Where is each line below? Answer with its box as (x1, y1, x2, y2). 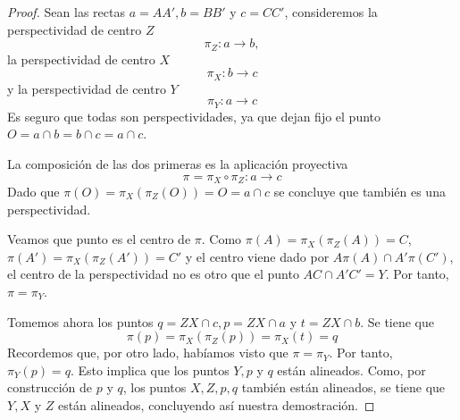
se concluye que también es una (273, 181, 446, 200)
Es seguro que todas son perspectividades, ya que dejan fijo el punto (7, 106, 381, 125)
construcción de (7, 378, 93, 397)
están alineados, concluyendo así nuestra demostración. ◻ (57, 395, 375, 414)
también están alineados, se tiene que (241, 378, 446, 397)
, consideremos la (284, 3, 378, 21)
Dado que (7, 181, 60, 200)
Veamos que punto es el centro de (7, 230, 191, 248)
